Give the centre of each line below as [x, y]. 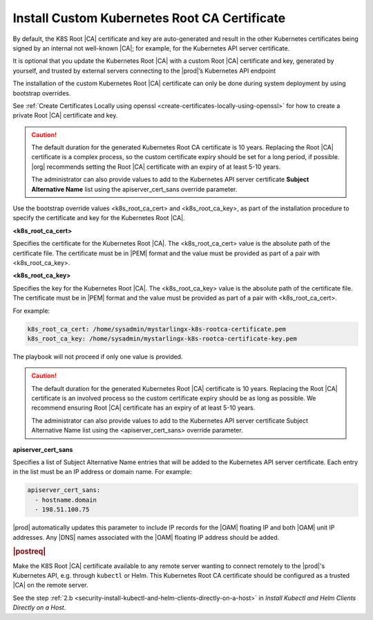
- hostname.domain [66, 500]
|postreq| [29, 551]
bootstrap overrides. [42, 93]
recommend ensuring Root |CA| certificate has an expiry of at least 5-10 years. [143, 408]
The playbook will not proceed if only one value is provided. [98, 356]
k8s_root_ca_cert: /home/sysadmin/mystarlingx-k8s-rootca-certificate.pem [157, 329]
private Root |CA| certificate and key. [65, 116]
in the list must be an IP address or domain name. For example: [102, 472]
